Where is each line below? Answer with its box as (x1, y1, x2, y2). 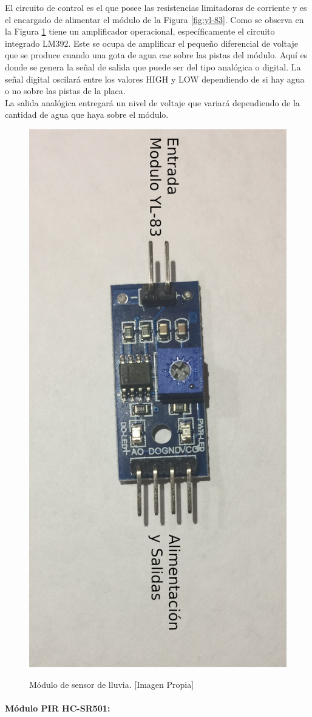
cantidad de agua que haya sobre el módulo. (5, 108, 169, 121)
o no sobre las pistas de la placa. (5, 84, 126, 97)
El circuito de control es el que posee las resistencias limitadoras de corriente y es (5, 1, 307, 13)
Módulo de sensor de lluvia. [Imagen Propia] (29, 678, 194, 690)
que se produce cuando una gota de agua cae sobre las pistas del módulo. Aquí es (5, 49, 308, 61)
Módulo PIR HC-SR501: (5, 701, 110, 714)
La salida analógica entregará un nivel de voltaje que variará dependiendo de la (5, 96, 300, 109)
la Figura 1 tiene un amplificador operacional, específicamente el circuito (5, 25, 275, 38)
